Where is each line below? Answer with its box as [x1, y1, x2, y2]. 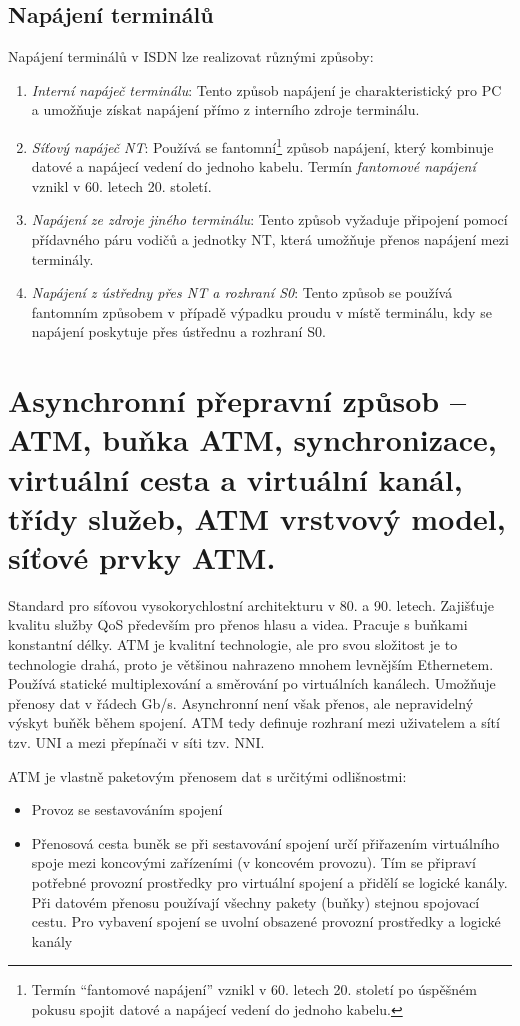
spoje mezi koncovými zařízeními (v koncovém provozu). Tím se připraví [31, 852, 476, 873]
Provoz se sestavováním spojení [31, 799, 223, 820]
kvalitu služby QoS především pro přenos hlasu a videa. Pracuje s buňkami [8, 614, 468, 635]
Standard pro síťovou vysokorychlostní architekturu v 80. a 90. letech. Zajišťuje [8, 594, 494, 615]
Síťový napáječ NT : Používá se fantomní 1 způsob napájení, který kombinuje [31, 133, 494, 157]
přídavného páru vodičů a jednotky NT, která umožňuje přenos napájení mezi [31, 229, 509, 250]
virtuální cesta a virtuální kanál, [8, 458, 463, 499]
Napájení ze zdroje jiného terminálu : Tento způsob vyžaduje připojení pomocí [31, 209, 508, 230]
